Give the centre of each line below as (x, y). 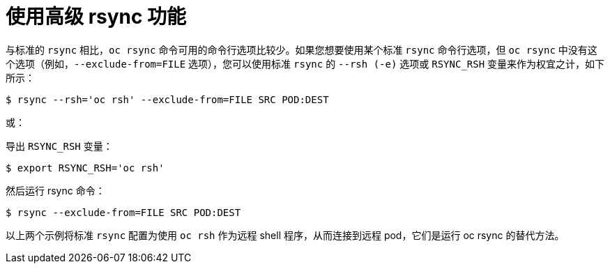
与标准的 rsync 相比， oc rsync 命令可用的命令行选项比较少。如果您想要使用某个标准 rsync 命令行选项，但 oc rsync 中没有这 (302, 49)
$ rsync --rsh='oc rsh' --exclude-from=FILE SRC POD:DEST (167, 99)
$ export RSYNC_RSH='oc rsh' (85, 168)
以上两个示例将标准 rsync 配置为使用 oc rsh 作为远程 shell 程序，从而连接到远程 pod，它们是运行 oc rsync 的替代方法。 (285, 235)
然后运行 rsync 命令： (55, 190)
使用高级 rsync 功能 (96, 17)
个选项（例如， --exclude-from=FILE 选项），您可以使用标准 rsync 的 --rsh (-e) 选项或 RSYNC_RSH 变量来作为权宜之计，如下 (305, 63)
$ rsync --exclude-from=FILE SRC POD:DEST (123, 212)
